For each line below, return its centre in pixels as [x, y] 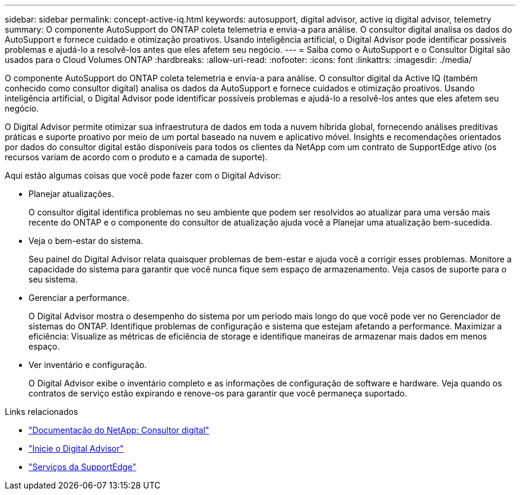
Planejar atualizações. [72, 194]
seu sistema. [53, 279]
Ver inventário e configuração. [88, 365]
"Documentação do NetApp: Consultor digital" [119, 430]
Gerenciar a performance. [79, 298]
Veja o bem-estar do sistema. [86, 241]
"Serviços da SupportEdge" [83, 467]
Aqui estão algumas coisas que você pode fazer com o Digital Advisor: [143, 175]
